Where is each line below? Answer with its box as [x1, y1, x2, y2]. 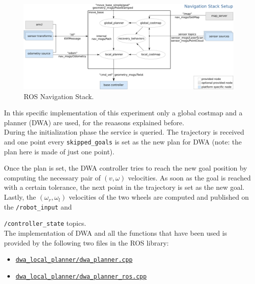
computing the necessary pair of [4, 172, 101, 182]
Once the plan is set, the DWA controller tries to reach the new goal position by [4, 163, 247, 173]
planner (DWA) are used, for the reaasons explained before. [4, 117, 184, 127]
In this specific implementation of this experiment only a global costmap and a [4, 107, 243, 118]
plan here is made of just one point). [4, 146, 115, 156]
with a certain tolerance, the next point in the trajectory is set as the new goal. [4, 182, 245, 192]
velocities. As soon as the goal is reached [128, 172, 251, 182]
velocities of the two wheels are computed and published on [69, 192, 249, 202]
